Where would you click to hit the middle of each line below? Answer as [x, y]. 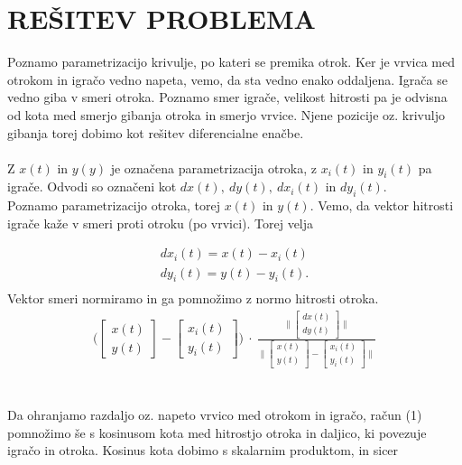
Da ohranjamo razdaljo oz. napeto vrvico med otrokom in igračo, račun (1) [215, 415]
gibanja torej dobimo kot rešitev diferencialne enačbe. [156, 132]
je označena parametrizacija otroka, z [214, 167]
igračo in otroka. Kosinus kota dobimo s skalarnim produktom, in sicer [203, 450]
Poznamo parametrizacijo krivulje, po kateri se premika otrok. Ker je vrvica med [231, 62]
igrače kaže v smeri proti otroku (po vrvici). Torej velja [161, 223]
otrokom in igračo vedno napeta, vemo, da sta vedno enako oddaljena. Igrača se [227, 79]
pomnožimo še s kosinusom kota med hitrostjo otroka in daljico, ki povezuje [217, 432]
